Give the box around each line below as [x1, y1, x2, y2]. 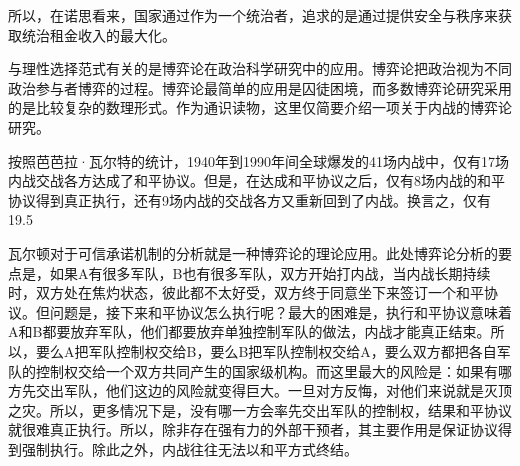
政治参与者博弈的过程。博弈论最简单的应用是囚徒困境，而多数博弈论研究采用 [8, 77, 512, 98]
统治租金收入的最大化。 [21, 24, 176, 45]
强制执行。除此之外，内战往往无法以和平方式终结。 [21, 438, 358, 459]
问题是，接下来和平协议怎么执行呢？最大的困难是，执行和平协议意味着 [49, 301, 512, 322]
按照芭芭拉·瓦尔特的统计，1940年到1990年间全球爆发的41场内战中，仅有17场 [8, 150, 509, 171]
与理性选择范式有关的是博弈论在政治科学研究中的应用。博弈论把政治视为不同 [8, 58, 512, 79]
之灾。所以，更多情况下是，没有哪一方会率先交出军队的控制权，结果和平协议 [8, 399, 512, 420]
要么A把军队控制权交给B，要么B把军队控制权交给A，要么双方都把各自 [35, 340, 497, 361]
